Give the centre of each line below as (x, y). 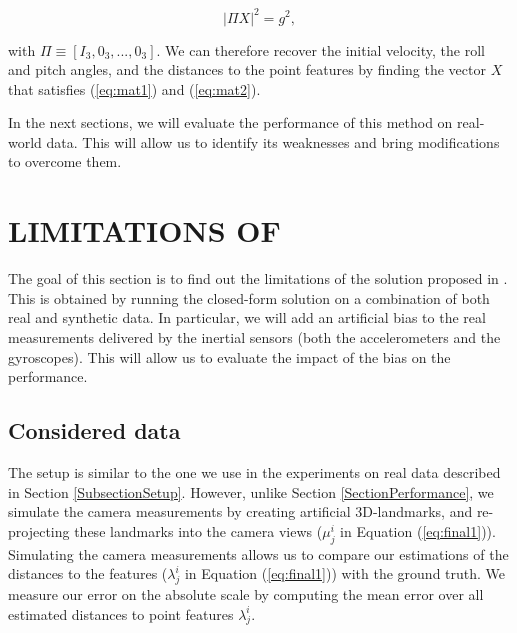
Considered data (94, 430)
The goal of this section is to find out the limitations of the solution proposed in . (258, 278)
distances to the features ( (88, 573)
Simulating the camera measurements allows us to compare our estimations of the (258, 553)
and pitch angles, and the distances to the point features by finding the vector (247, 69)
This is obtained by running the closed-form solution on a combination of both (249, 297)
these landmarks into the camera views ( (198, 530)
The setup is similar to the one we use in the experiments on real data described (254, 471)
